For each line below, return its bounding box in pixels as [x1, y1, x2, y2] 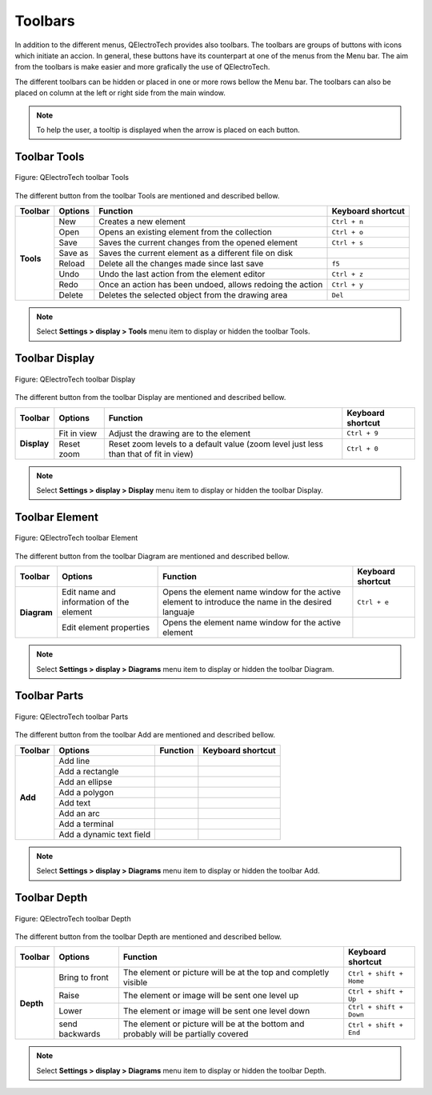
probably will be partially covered [122, 1029, 249, 1040]
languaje [162, 606, 195, 617]
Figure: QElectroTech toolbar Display [14, 374, 136, 384]
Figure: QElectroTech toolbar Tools [14, 173, 130, 182]
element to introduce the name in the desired [162, 597, 332, 608]
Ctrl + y [331, 280, 364, 289]
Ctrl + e [357, 597, 390, 606]
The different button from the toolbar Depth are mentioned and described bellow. [14, 932, 282, 941]
